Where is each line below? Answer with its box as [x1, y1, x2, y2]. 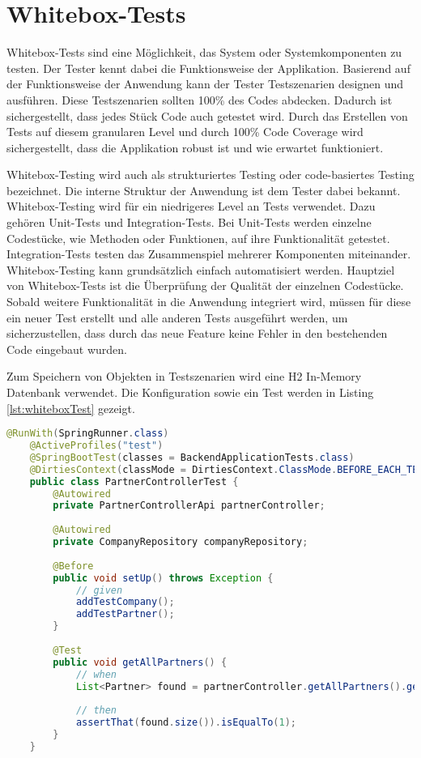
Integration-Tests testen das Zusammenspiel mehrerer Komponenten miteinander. [6, 245, 411, 262]
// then [75, 705, 117, 717]
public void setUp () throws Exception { [53, 572, 274, 584]
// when [75, 668, 117, 680]
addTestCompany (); [75, 596, 175, 608]
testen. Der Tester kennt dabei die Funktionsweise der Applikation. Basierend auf [6, 59, 410, 76]
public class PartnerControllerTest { [29, 475, 239, 488]
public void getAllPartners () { [53, 656, 228, 668]
